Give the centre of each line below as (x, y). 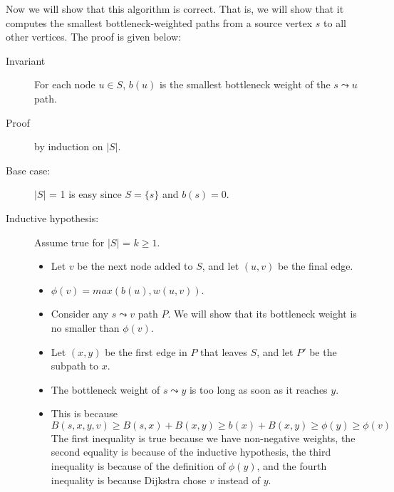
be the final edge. (315, 266)
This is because (84, 413)
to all (335, 22)
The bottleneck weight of (105, 389)
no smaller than (85, 327)
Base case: (28, 170)
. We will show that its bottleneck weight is (262, 314)
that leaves (224, 351)
